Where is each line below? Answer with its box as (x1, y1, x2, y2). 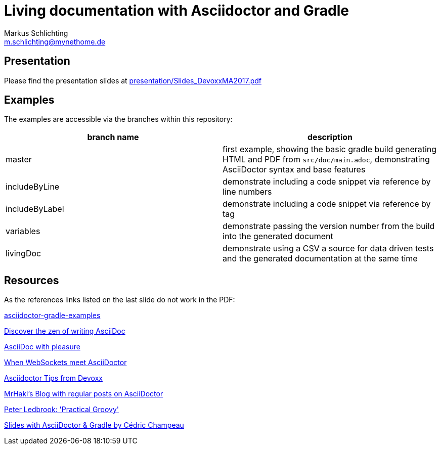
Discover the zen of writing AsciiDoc (4, 327, 125, 336)
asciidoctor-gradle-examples (4, 311, 101, 320)
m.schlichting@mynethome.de (4, 37, 106, 46)
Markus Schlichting (4, 28, 68, 37)
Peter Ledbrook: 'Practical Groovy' (4, 405, 119, 414)
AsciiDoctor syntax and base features (223, 164, 366, 175)
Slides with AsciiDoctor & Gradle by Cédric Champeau (4, 421, 184, 430)
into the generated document (223, 231, 333, 242)
